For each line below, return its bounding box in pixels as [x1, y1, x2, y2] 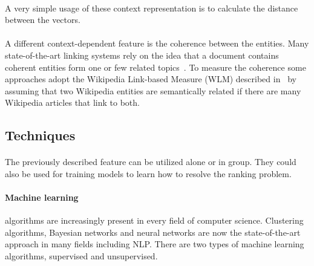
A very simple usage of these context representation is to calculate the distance [5, 1, 298, 14]
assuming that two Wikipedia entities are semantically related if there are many [5, 84, 301, 97]
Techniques [5, 126, 76, 144]
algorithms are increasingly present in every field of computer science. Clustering [5, 214, 304, 227]
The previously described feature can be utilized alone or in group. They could [5, 155, 296, 168]
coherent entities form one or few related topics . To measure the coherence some [5, 60, 306, 73]
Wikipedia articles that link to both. [5, 96, 140, 109]
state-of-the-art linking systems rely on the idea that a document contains [5, 48, 279, 61]
